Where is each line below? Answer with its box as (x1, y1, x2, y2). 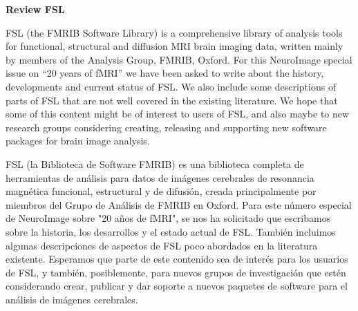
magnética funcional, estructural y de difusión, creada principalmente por (6, 184, 317, 198)
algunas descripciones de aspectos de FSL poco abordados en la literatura (6, 238, 318, 252)
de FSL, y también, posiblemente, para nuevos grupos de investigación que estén (6, 265, 346, 279)
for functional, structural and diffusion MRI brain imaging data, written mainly (6, 39, 343, 53)
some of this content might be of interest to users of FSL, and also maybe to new (6, 106, 350, 121)
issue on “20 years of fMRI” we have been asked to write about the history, (6, 66, 324, 80)
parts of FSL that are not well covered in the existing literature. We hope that (6, 93, 338, 107)
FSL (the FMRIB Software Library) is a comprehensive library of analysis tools (6, 25, 343, 39)
